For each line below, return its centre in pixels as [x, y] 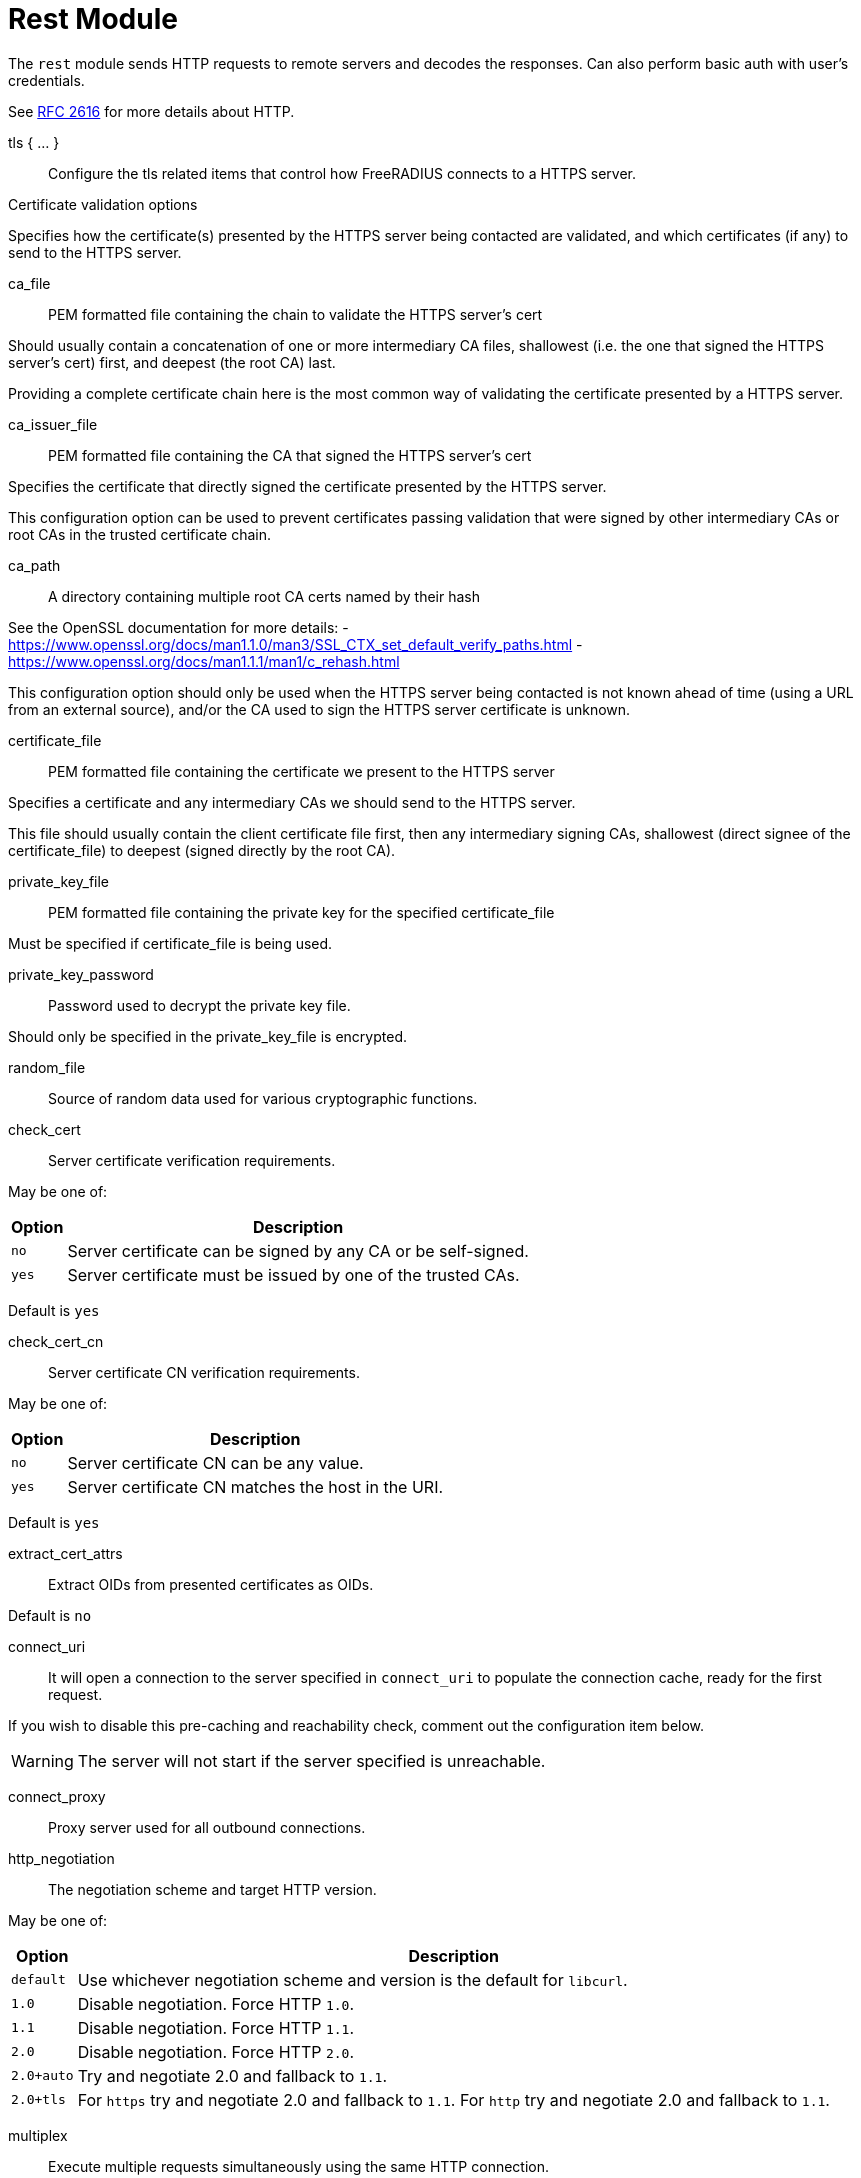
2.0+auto [42, 2076]
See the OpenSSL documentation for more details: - [178, 627]
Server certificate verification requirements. [192, 1160]
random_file [47, 1067]
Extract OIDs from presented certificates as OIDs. [211, 1584]
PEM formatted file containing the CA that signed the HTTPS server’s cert [290, 455]
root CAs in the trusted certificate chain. [140, 534]
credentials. [46, 80]
